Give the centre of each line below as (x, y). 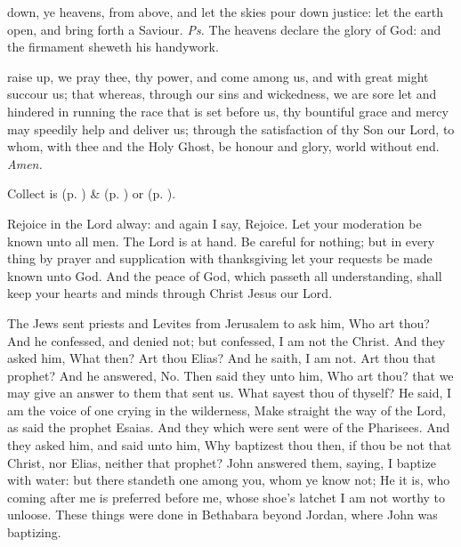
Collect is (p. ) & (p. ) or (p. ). (92, 193)
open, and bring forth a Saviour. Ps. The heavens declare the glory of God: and (224, 29)
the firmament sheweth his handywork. (113, 47)
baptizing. (34, 532)
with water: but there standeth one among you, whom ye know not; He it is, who (229, 480)
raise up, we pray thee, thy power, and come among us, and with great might (218, 76)
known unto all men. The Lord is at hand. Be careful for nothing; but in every (221, 241)
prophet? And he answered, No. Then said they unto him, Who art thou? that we (230, 375)
